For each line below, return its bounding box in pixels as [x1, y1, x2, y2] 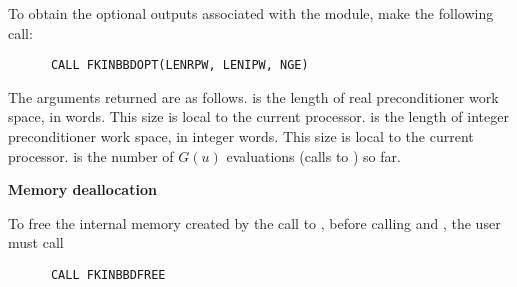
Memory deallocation [8, 179, 157, 200]
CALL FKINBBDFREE [50, 268, 166, 282]
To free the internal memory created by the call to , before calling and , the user [8, 212, 501, 233]
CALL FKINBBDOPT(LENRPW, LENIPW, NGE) [50, 58, 309, 73]
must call [8, 232, 64, 253]
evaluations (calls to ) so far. [226, 145, 401, 166]
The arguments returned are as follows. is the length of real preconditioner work [8, 86, 499, 107]
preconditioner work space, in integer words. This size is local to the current [8, 126, 474, 147]
